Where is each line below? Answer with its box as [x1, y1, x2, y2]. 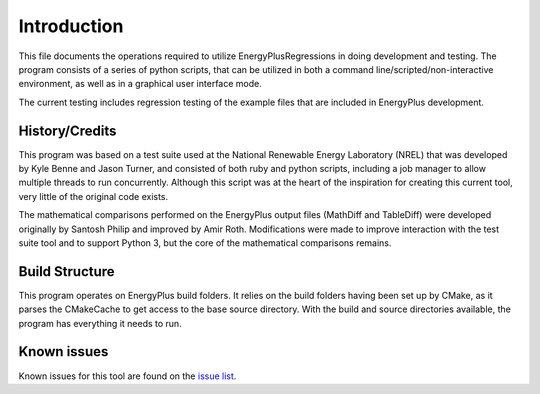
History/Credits [18, 122, 117, 139]
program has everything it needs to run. [18, 317, 182, 329]
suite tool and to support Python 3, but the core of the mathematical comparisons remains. [18, 236, 392, 249]
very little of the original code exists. [18, 190, 169, 202]
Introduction [18, 15, 124, 37]
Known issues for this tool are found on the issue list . [18, 370, 237, 382]
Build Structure [18, 263, 115, 280]
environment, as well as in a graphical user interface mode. [18, 78, 262, 90]
